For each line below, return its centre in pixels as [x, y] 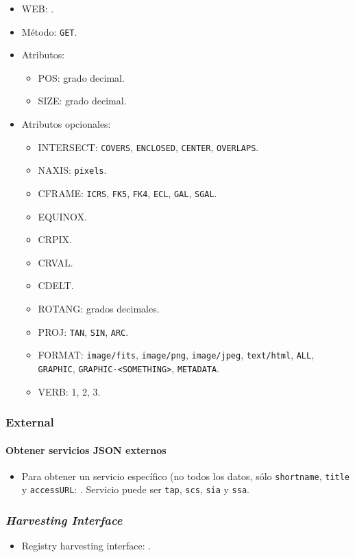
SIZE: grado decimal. [82, 101]
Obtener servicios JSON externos [86, 450]
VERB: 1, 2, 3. [69, 391]
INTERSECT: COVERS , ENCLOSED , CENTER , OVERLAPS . [148, 147]
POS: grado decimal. [81, 77]
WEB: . [38, 8]
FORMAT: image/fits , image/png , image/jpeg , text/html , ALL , [176, 355]
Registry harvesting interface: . [86, 546]
